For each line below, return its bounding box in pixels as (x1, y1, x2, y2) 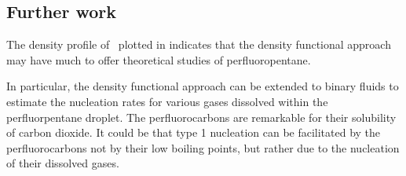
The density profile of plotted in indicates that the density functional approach (6, 36, 391, 53)
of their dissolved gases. (6, 155, 119, 171)
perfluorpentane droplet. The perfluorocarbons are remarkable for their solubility (6, 108, 397, 125)
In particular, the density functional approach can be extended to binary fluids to (6, 78, 399, 94)
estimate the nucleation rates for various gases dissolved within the (6, 93, 328, 109)
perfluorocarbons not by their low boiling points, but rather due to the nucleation (6, 139, 400, 156)
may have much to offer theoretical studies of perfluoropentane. (6, 51, 311, 68)
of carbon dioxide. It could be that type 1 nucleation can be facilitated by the (6, 124, 381, 141)
